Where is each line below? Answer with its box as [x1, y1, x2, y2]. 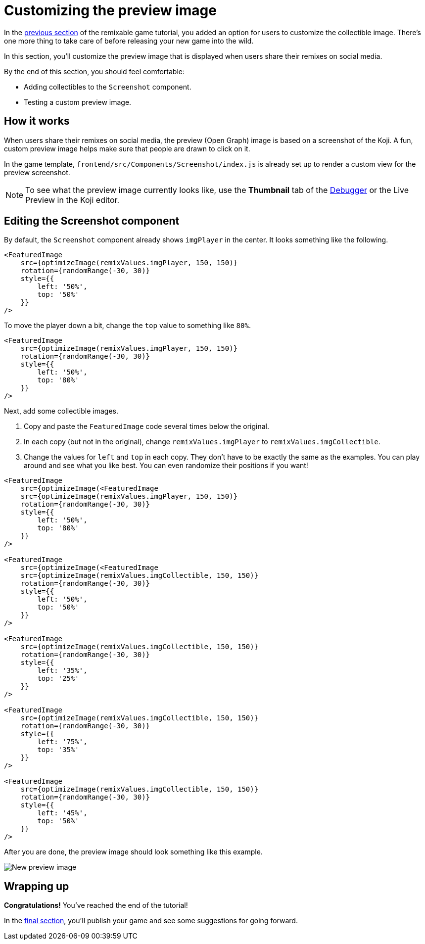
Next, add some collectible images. [4, 407, 119, 416]
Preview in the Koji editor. [25, 194, 120, 205]
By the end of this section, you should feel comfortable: [4, 67, 185, 76]
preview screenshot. [4, 168, 70, 177]
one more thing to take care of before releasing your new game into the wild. [4, 36, 254, 45]
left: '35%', [37, 666, 88, 675]
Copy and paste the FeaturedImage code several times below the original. [24, 422, 269, 431]
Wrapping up [4, 880, 69, 893]
